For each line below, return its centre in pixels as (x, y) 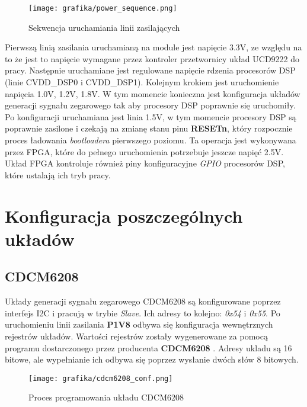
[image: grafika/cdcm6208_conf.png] (101, 378)
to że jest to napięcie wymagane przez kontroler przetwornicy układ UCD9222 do (152, 58)
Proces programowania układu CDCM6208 (106, 397)
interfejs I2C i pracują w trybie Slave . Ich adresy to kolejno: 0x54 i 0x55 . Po (143, 313)
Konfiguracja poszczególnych (124, 215)
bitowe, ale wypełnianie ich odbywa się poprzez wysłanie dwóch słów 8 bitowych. (152, 359)
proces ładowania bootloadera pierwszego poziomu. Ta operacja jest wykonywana (151, 140)
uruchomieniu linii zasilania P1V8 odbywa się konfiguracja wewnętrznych (139, 324)
